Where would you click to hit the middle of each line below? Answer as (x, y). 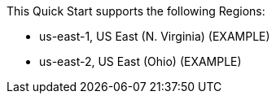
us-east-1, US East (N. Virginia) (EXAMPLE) (155, 36)
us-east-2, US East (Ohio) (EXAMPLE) (140, 61)
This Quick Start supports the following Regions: (136, 11)
